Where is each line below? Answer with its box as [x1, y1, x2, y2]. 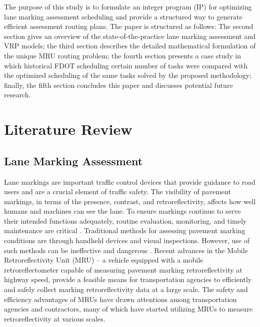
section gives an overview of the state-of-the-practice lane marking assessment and [4, 30, 256, 41]
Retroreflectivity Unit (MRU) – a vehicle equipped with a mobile [4, 255, 203, 265]
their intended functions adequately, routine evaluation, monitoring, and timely [4, 215, 247, 226]
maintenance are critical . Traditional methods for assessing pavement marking [4, 225, 245, 236]
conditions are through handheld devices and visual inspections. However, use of [4, 235, 249, 246]
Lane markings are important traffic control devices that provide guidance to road [4, 176, 255, 187]
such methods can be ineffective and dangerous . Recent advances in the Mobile [4, 245, 248, 255]
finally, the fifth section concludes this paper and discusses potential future [4, 79, 233, 90]
